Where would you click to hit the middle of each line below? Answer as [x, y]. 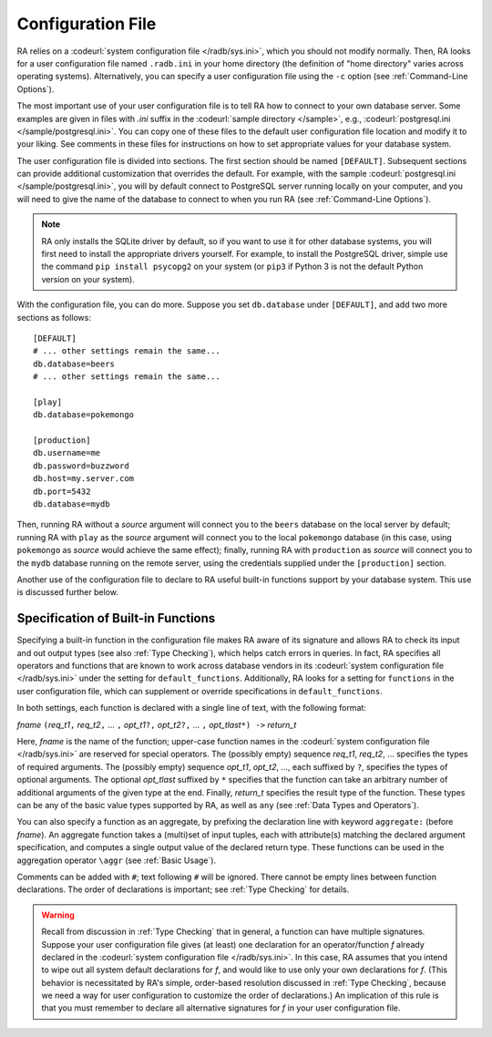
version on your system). [88, 279]
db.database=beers [74, 364]
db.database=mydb [72, 504]
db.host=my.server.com [84, 479]
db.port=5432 [62, 491]
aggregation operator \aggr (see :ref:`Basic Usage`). [117, 860]
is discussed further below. [67, 592]
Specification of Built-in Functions [116, 618]
